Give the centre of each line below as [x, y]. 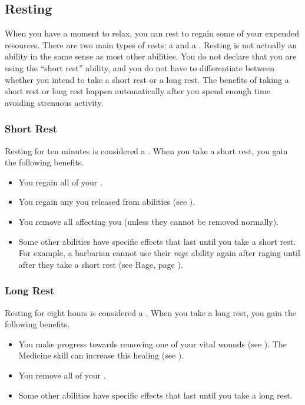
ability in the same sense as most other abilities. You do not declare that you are [151, 56]
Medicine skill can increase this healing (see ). [101, 355]
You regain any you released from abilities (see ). [107, 202]
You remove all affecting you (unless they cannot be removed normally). [149, 221]
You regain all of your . [60, 182]
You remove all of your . [62, 375]
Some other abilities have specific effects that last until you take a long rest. [155, 395]
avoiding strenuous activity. [54, 102]
